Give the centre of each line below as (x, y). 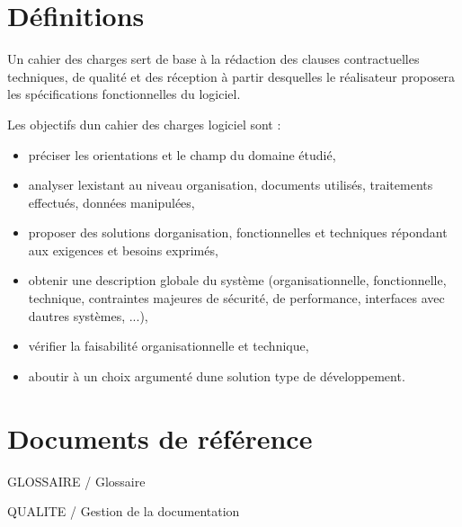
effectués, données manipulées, (111, 202)
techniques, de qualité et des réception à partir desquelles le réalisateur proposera (231, 76)
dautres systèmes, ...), (88, 315)
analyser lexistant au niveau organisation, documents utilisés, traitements (231, 185)
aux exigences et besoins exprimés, (123, 250)
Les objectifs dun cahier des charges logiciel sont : (144, 124)
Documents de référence (160, 438)
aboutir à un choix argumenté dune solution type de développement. (217, 375)
